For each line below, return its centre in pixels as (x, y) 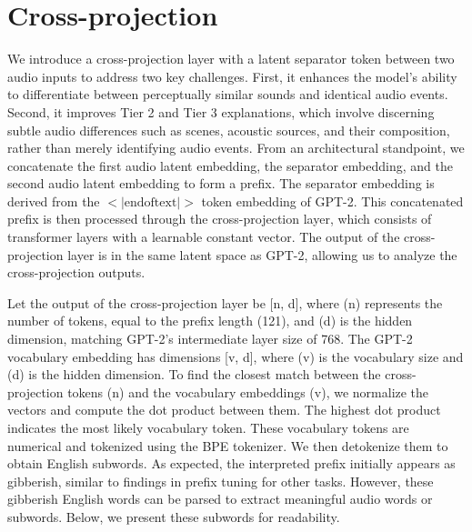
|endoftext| (151, 202)
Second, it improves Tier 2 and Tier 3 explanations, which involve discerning (221, 111)
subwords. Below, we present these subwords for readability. (174, 516)
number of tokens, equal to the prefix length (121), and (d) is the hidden (210, 321)
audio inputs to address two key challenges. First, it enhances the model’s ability (232, 76)
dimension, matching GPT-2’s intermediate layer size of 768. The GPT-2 (210, 339)
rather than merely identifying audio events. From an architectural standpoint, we (236, 148)
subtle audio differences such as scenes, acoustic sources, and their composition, (229, 130)
